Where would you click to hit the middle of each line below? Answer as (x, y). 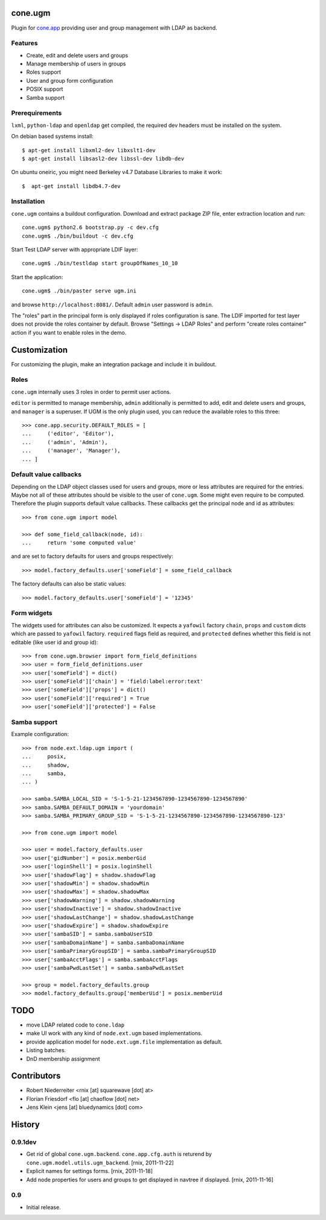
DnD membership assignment (63, 1059)
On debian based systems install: (52, 137)
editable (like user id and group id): (55, 642)
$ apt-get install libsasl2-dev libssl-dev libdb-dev (103, 158)
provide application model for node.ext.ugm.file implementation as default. (124, 1042)
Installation (28, 201)
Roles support (44, 72)
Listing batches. (46, 1050)
